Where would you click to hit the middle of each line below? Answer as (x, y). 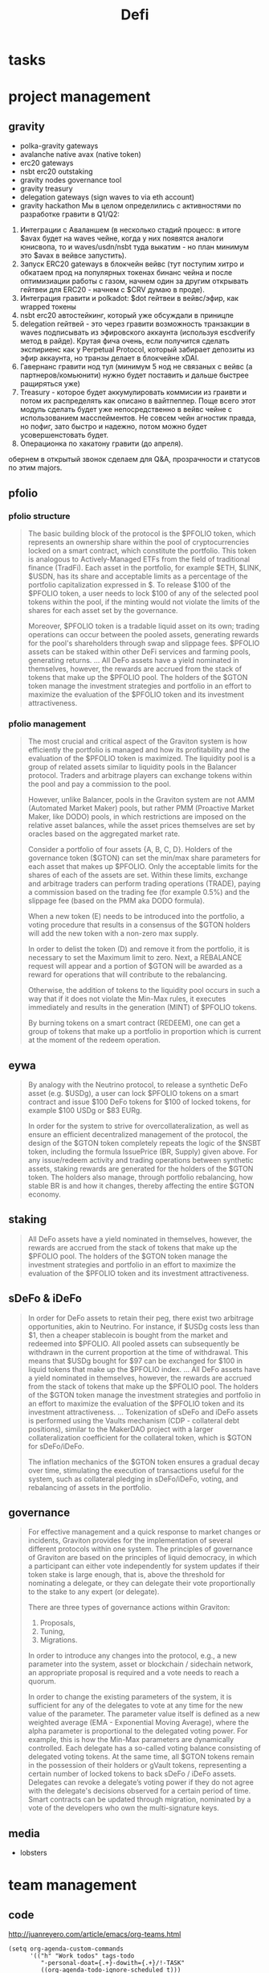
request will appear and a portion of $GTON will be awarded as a (135, 966)
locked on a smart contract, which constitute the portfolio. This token (142, 550)
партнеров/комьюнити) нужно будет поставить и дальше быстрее (134, 375)
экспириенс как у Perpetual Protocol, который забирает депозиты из (137, 350)
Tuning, (53, 1632)
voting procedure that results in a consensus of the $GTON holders (139, 925)
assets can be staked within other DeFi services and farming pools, (139, 651)
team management (73, 1885)
